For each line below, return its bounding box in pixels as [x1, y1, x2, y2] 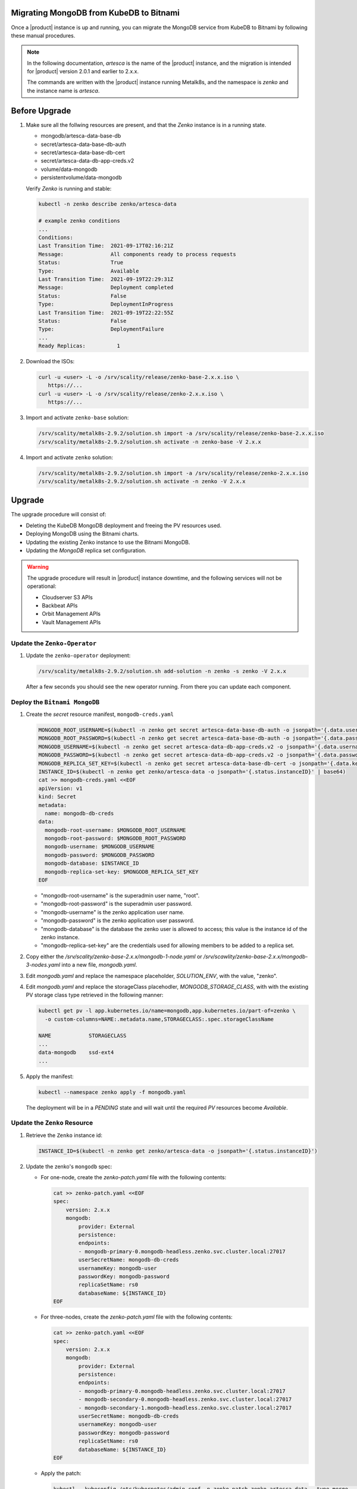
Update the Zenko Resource [11, 1119, 93, 1127]
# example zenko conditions [38, 217, 120, 225]
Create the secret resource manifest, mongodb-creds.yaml [26, 711, 174, 718]
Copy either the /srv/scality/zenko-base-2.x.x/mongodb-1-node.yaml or [26, 953, 202, 960]
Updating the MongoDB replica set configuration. [26, 547, 147, 554]
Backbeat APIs [42, 602, 78, 609]
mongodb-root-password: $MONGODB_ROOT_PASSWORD [45, 835, 186, 842]
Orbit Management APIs [42, 610, 101, 618]
